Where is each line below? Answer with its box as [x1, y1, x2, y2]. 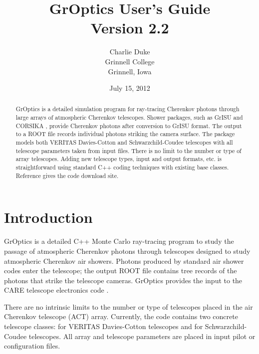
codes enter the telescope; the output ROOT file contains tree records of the [4, 265, 237, 276]
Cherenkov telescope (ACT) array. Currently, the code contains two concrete [4, 311, 238, 322]
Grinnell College [105, 56, 155, 66]
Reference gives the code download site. [15, 171, 119, 179]
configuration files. [4, 341, 60, 351]
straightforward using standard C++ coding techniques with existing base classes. [15, 163, 229, 172]
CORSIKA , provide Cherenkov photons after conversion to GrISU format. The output [15, 121, 242, 130]
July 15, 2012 [109, 83, 150, 93]
